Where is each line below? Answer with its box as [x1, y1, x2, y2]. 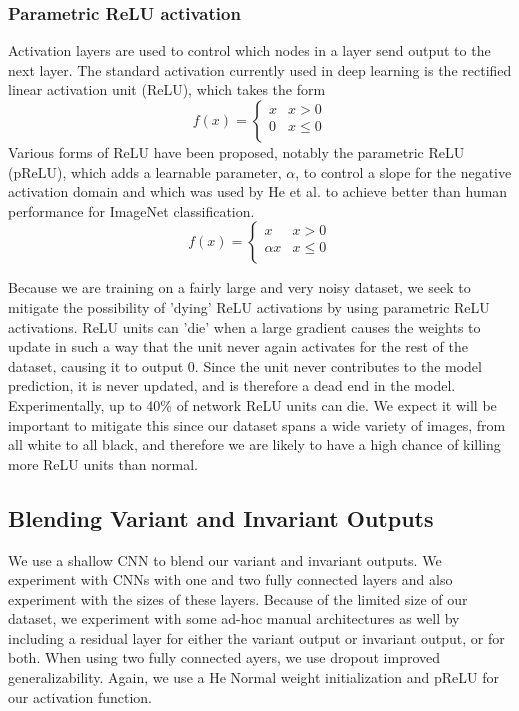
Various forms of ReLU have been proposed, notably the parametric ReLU [8, 142, 465, 162]
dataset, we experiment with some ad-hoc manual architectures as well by [8, 608, 460, 629]
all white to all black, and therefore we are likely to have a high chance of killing [8, 434, 501, 455]
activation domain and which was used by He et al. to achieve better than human [8, 181, 508, 202]
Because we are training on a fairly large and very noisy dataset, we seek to [8, 277, 471, 298]
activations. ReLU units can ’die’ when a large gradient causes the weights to [8, 316, 481, 337]
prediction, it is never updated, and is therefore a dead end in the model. [8, 375, 456, 396]
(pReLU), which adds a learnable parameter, [8, 161, 282, 182]
